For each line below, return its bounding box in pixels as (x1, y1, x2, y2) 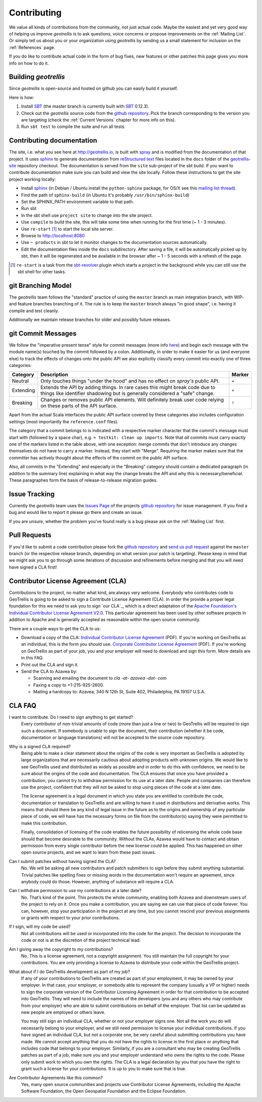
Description (40, 371, 68, 378)
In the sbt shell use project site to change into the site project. (21, 212, 153, 218)
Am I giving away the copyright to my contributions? (9, 946, 114, 952)
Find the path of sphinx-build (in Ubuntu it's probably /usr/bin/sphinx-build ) (21, 192, 190, 198)
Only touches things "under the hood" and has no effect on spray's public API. (40, 378, 220, 384)
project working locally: (9, 176, 56, 182)
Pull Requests (9, 531, 51, 539)
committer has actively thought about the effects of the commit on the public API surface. (9, 455, 188, 461)
